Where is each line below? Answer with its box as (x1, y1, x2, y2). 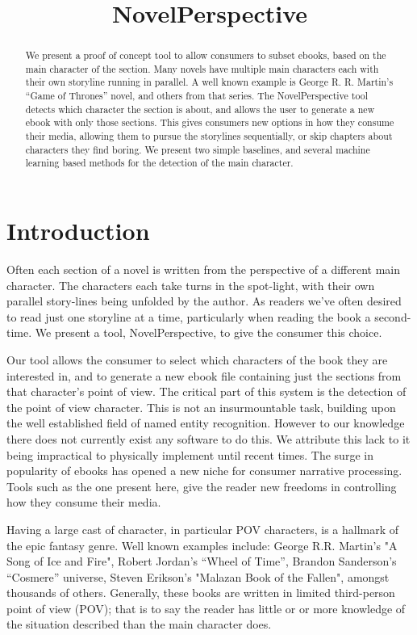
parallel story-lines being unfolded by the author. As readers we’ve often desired (6, 292, 402, 309)
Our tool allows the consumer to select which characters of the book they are (6, 351, 388, 368)
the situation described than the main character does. (6, 616, 272, 633)
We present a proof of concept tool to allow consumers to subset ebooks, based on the (25, 48, 386, 62)
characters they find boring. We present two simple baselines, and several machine (25, 142, 370, 156)
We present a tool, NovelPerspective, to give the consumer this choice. (35, 324, 382, 341)
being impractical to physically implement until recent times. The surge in (6, 446, 373, 463)
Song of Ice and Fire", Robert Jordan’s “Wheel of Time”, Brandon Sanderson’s (6, 553, 397, 570)
